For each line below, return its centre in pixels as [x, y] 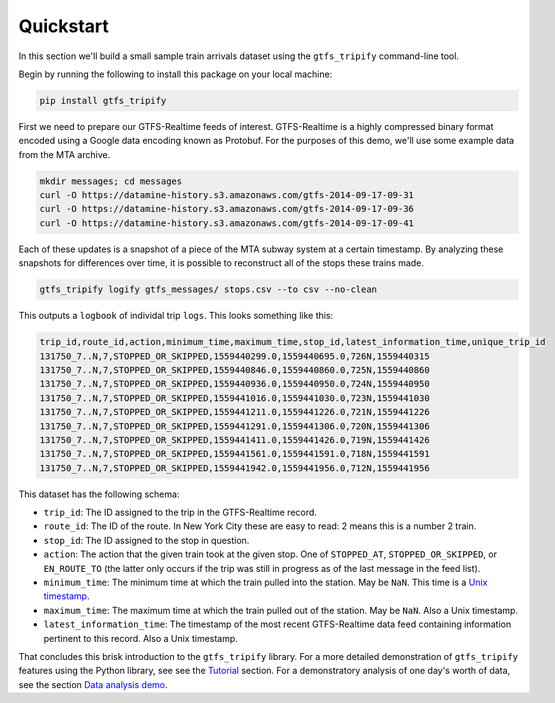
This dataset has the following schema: [99, 494]
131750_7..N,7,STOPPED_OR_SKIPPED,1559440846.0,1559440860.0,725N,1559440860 [234, 369]
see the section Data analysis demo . [93, 684]
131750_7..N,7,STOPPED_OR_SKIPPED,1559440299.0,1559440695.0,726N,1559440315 [234, 356]
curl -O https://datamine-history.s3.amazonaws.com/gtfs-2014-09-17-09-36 [227, 209]
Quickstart [64, 26]
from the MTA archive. [64, 154]
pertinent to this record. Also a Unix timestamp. [141, 638]
